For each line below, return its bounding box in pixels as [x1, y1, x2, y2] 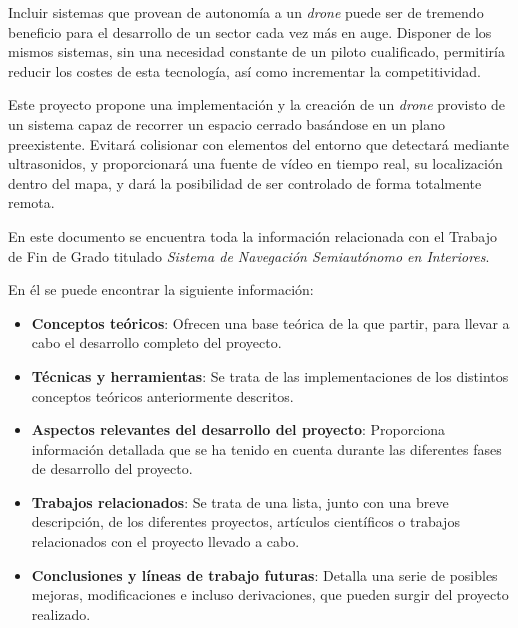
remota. [8, 192, 55, 213]
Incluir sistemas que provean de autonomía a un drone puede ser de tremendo [8, 2, 484, 22]
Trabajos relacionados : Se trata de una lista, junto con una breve [31, 491, 449, 512]
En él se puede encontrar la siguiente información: [8, 279, 314, 300]
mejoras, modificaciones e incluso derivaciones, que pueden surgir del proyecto [31, 584, 509, 605]
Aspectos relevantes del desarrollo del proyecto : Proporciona [31, 419, 446, 440]
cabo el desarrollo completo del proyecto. [31, 332, 282, 353]
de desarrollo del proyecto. [31, 458, 193, 479]
